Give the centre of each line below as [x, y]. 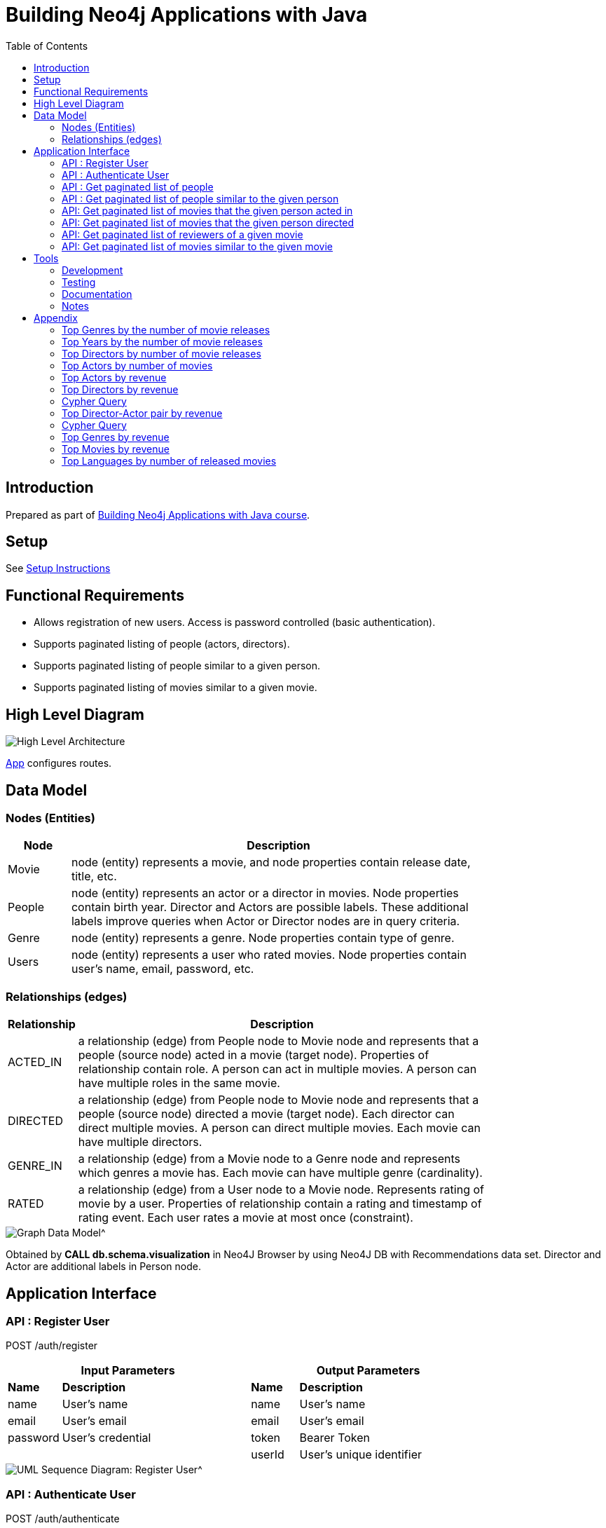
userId [268, 1455]
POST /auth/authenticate [63, 1519]
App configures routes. [59, 763]
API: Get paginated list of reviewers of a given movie [183, 234]
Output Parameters [368, 1371]
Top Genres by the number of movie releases [166, 329]
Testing [79, 282]
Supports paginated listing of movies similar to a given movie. [175, 688]
